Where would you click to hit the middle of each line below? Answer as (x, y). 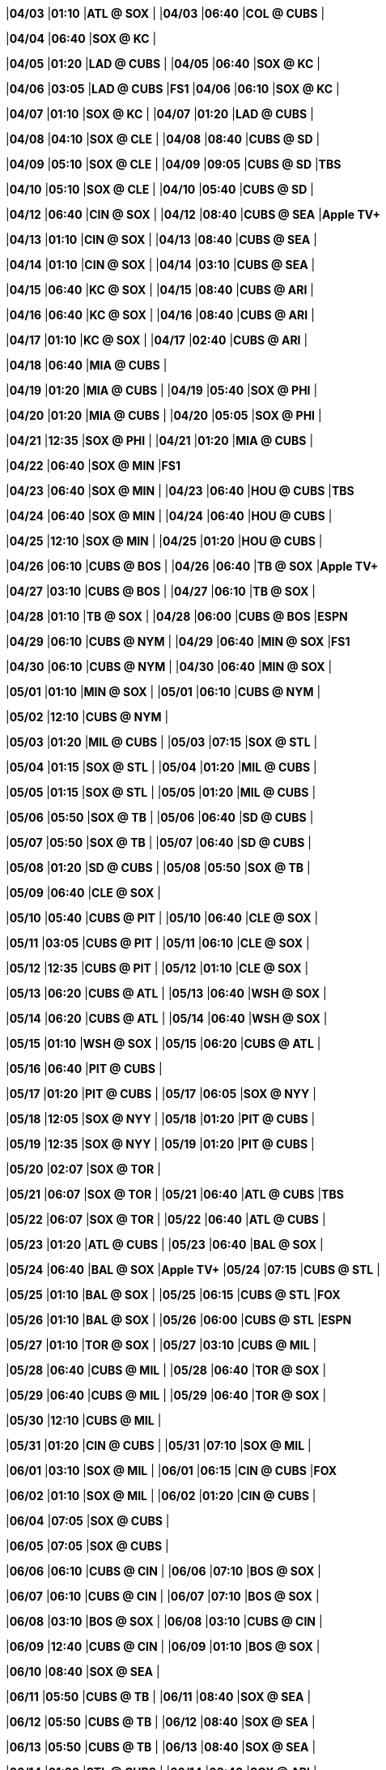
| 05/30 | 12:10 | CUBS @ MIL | (84, 1420)
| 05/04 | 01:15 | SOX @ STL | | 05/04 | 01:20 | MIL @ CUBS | (161, 767)
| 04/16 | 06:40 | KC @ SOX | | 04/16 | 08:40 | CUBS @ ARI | (160, 315)
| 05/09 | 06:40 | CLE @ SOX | (83, 893)
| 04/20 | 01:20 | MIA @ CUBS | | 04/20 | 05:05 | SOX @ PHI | (164, 415)
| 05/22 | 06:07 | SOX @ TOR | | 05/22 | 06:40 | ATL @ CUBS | (166, 1219)
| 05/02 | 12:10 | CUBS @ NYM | (87, 717)
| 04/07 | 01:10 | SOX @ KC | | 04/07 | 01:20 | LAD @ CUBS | (160, 114)
